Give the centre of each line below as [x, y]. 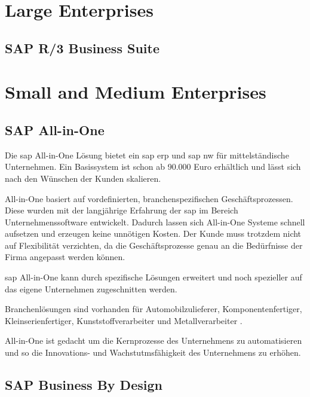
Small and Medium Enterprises [136, 92]
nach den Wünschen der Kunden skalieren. [83, 178]
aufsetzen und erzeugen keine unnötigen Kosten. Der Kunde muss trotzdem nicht [153, 233]
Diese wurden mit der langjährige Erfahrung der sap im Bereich [122, 210]
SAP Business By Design [84, 385]
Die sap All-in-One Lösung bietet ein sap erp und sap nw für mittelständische [147, 155]
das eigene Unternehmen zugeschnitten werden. [91, 288]
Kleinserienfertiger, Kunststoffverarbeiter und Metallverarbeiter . [124, 320]
